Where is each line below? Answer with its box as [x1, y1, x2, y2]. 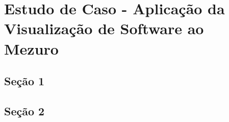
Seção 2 [4, 103, 45, 118]
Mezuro [4, 38, 59, 59]
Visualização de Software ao [4, 18, 204, 39]
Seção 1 [4, 73, 45, 89]
